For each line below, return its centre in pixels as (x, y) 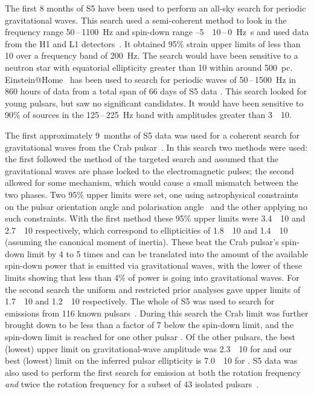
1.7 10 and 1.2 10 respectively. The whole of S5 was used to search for (140, 301)
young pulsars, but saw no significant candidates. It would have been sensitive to (154, 103)
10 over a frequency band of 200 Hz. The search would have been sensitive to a (152, 55)
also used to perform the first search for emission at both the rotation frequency (153, 372)
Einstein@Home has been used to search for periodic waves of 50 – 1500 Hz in (151, 79)
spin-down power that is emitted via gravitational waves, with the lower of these (153, 265)
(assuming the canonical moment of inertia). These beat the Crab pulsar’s (142, 242)
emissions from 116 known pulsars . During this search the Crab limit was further (157, 313)
